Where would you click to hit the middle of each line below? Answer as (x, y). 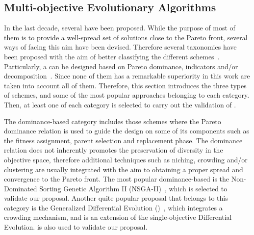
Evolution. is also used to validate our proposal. (76, 227)
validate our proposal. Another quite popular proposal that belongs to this (116, 198)
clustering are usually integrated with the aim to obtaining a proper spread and (124, 169)
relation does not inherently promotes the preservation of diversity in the (114, 150)
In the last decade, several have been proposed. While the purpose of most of (120, 28)
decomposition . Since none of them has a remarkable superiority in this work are (127, 76)
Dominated (21, 188)
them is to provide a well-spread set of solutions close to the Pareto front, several (126, 37)
